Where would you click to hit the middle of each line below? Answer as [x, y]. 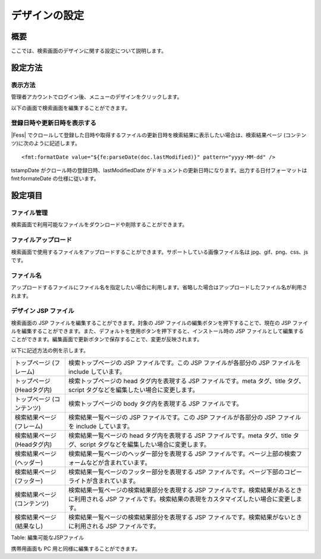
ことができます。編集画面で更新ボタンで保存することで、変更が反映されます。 [107, 339]
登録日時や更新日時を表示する [54, 123]
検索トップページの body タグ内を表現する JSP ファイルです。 [156, 404]
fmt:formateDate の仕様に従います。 [55, 179]
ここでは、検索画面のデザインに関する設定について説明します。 [89, 51]
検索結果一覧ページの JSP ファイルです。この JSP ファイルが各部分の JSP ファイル [185, 418]
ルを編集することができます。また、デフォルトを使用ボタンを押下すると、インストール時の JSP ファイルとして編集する [158, 331]
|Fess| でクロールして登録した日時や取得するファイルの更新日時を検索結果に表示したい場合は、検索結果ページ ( [148, 135]
